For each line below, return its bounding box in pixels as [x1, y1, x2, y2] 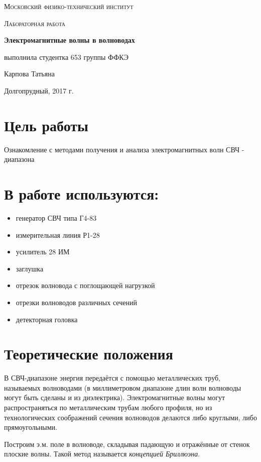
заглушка [16, 263, 44, 273]
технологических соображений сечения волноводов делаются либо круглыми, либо [4, 412, 257, 422]
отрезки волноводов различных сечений [16, 297, 137, 307]
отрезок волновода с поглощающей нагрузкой [16, 280, 155, 291]
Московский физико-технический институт [4, 1, 134, 11]
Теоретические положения [4, 343, 173, 364]
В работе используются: [4, 183, 159, 204]
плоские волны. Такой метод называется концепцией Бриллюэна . [4, 448, 200, 459]
